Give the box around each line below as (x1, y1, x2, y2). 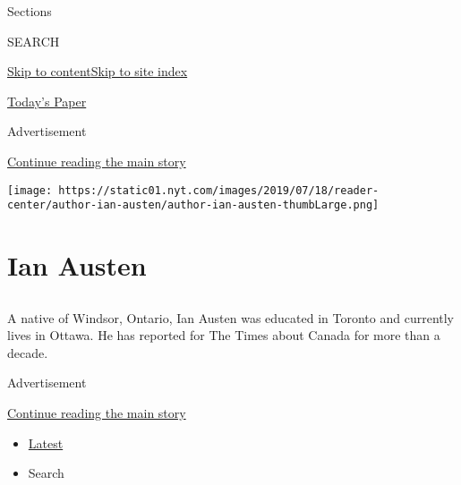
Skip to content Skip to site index (7, 62, 188, 81)
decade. (7, 343, 48, 362)
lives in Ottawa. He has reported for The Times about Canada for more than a (7, 326, 440, 345)
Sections (7, 2, 52, 20)
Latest (28, 433, 64, 452)
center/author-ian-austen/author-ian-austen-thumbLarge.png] (7, 199, 380, 212)
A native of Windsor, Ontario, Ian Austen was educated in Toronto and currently (7, 308, 455, 327)
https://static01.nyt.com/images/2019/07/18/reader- (58, 183, 380, 197)
